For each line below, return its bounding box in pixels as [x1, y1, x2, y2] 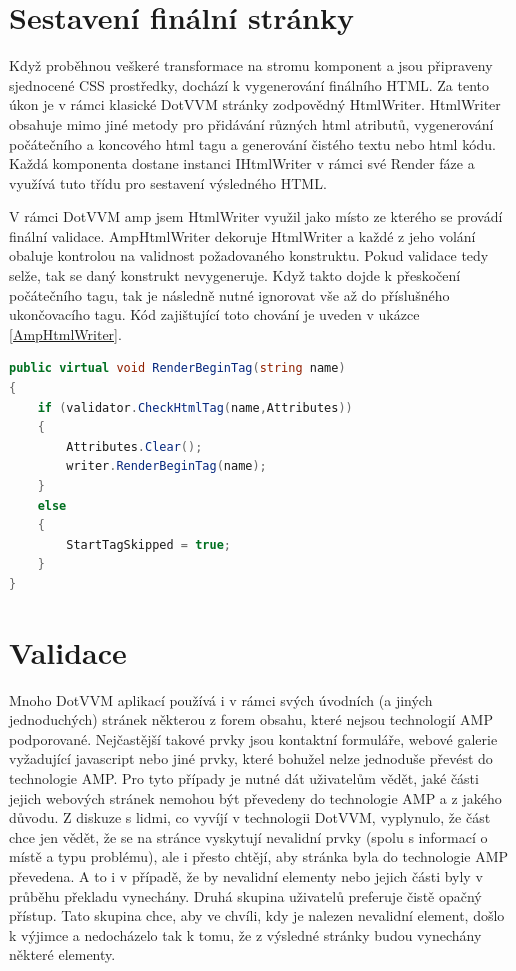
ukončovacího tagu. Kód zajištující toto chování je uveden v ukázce [9, 304, 420, 325]
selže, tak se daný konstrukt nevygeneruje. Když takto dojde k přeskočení [9, 265, 461, 286]
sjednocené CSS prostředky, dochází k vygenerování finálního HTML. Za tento [9, 74, 490, 95]
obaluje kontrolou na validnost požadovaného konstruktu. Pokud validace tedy [9, 245, 489, 266]
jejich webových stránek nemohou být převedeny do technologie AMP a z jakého [9, 787, 502, 808]
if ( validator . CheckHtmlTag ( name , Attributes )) [37, 400, 353, 415]
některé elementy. [9, 944, 116, 965]
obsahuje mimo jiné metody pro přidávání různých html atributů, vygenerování [9, 113, 494, 134]
